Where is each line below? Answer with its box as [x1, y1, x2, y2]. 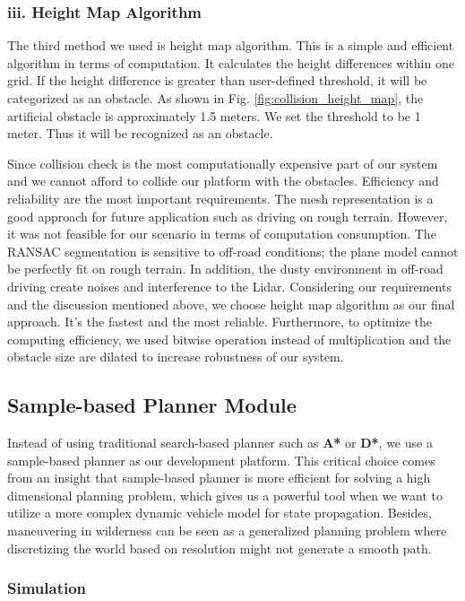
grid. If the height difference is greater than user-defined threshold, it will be [7, 71, 427, 90]
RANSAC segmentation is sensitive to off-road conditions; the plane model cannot [7, 241, 459, 260]
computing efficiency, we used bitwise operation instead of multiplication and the [7, 329, 452, 348]
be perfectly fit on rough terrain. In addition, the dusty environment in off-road [7, 259, 443, 278]
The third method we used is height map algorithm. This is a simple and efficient [7, 36, 454, 55]
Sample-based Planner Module [7, 391, 297, 419]
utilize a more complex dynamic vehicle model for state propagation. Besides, [7, 503, 432, 522]
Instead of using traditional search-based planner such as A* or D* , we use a [7, 433, 433, 452]
